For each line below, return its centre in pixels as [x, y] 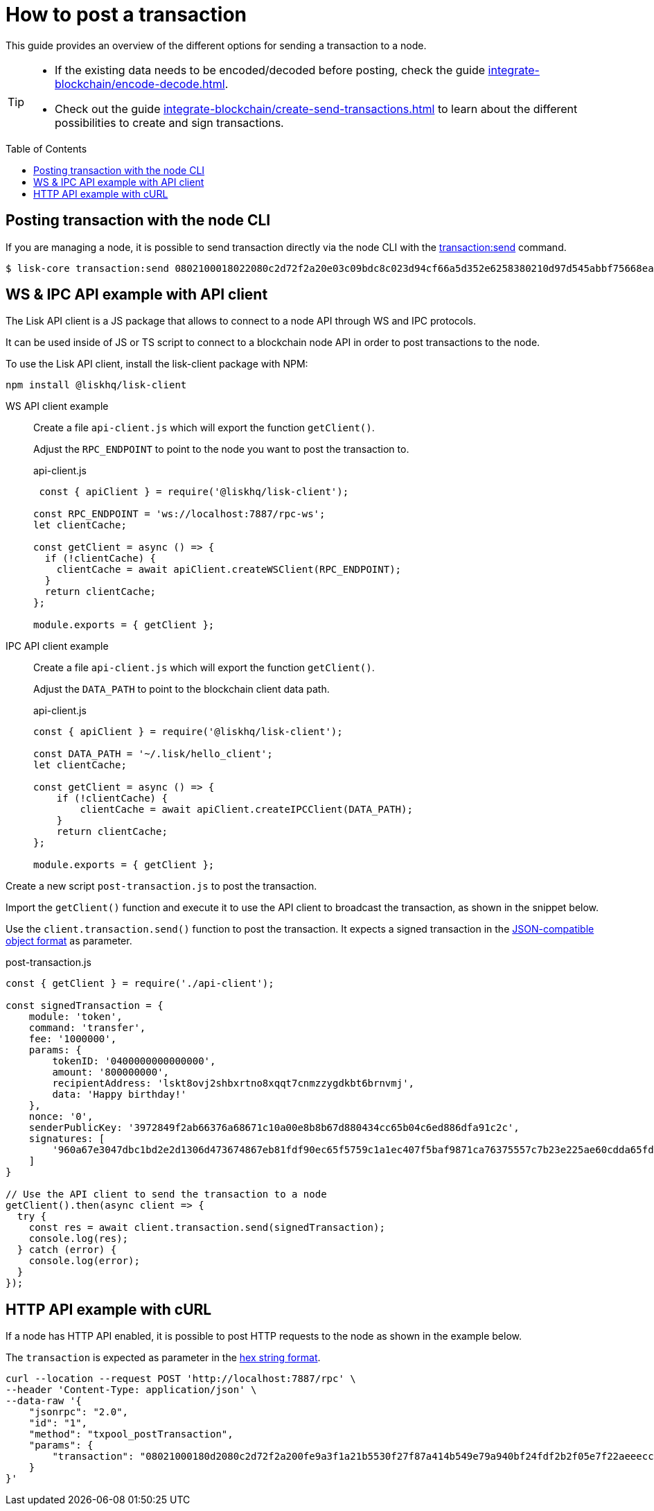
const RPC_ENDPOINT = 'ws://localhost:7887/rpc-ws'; [179, 514]
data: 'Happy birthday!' [120, 1095]
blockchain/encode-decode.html [140, 84]
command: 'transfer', [87, 1028]
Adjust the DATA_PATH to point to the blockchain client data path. [182, 689]
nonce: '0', [61, 1117]
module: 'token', [76, 1017]
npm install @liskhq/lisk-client [96, 385]
